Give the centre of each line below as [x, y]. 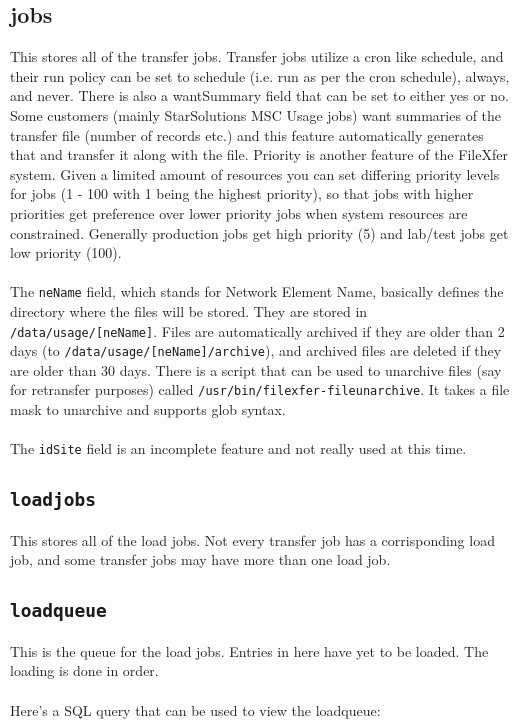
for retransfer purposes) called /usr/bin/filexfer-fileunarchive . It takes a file [260, 389]
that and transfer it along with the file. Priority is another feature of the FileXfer [259, 154]
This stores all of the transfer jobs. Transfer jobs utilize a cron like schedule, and [257, 56]
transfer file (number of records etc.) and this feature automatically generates [247, 134]
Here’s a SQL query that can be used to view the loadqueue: [195, 709]
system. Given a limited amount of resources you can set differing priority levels [255, 173]
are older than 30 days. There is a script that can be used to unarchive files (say [256, 369]
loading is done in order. [84, 670]
